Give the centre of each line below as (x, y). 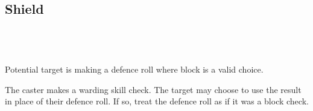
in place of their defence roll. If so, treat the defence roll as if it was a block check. (157, 101)
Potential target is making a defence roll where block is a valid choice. (134, 69)
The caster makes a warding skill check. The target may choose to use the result (153, 89)
